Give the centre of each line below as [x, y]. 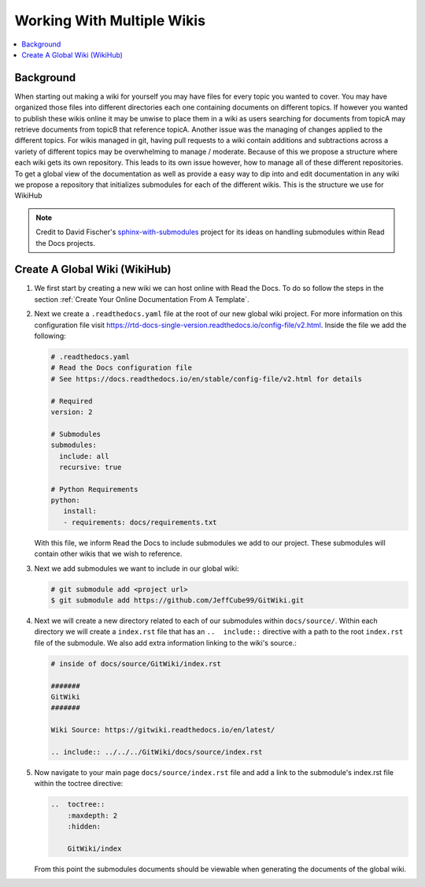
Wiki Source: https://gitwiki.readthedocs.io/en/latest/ [163, 730]
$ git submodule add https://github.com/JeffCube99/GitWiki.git [177, 600]
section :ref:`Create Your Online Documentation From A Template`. [142, 299]
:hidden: [84, 827]
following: [50, 336]
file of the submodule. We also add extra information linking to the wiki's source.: [165, 643]
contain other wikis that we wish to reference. [108, 554]
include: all [84, 456]
